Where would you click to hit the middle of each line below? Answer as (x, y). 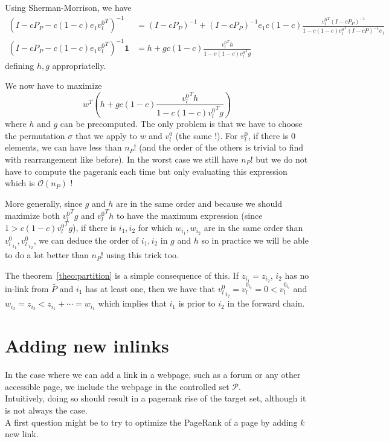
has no (297, 275)
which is (20, 183)
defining (20, 65)
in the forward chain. (266, 303)
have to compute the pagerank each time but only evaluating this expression (146, 171)
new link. (22, 434)
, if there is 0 (272, 135)
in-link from (27, 288)
